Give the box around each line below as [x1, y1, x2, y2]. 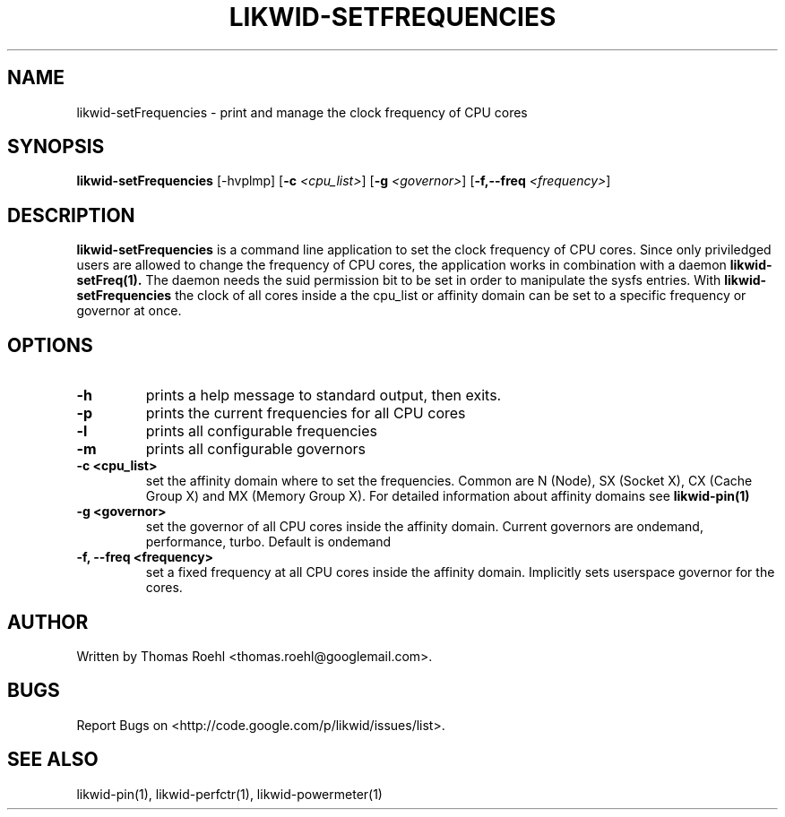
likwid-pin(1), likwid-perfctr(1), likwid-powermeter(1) [76, 786, 383, 802]
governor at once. [76, 303, 182, 319]
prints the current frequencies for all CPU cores [145, 404, 466, 423]
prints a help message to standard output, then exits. [145, 386, 502, 405]
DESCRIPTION [7, 203, 135, 227]
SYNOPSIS [7, 135, 105, 159]
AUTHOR [7, 610, 89, 633]
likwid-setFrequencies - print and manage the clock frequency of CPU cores [76, 104, 528, 120]
